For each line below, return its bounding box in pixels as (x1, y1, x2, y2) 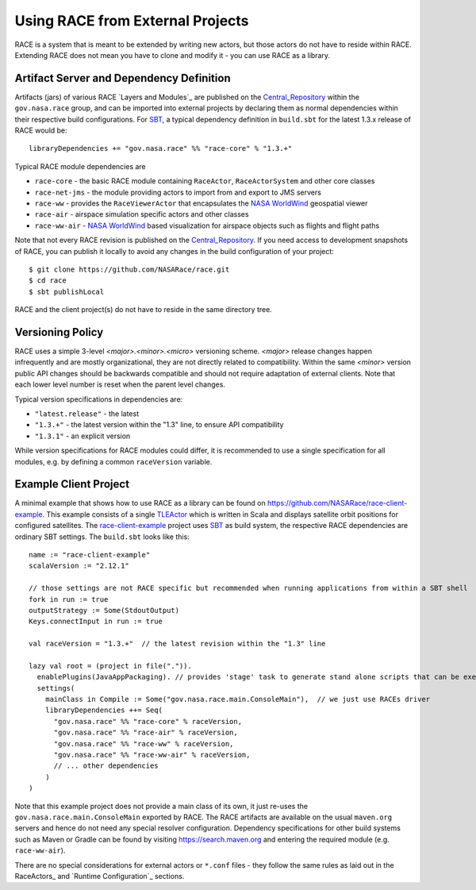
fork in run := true (29, 595, 109, 603)
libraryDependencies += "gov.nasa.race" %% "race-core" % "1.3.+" (29, 144, 293, 153)
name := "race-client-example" (29, 550, 151, 559)
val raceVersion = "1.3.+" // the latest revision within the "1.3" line (29, 639, 326, 649)
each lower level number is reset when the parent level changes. (14, 380, 226, 389)
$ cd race (29, 276, 67, 285)
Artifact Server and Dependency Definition (14, 71, 231, 85)
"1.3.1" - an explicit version (34, 431, 131, 441)
